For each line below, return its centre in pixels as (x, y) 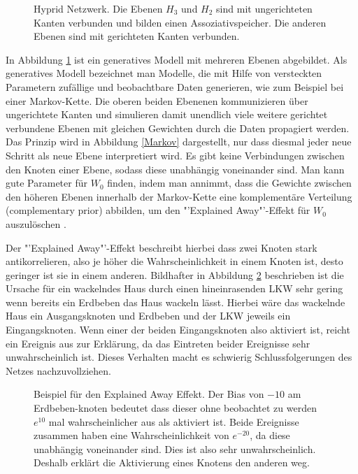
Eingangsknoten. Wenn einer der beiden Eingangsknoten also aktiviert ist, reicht (178, 330)
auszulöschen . (36, 223)
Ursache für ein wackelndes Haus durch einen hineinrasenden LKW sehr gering (174, 288)
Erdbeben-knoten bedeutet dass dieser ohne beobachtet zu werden (175, 408)
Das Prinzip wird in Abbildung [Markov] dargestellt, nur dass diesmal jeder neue (179, 142)
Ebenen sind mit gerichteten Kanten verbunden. (137, 36)
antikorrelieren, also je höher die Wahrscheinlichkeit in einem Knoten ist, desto (174, 261)
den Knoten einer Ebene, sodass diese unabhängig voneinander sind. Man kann (175, 169)
